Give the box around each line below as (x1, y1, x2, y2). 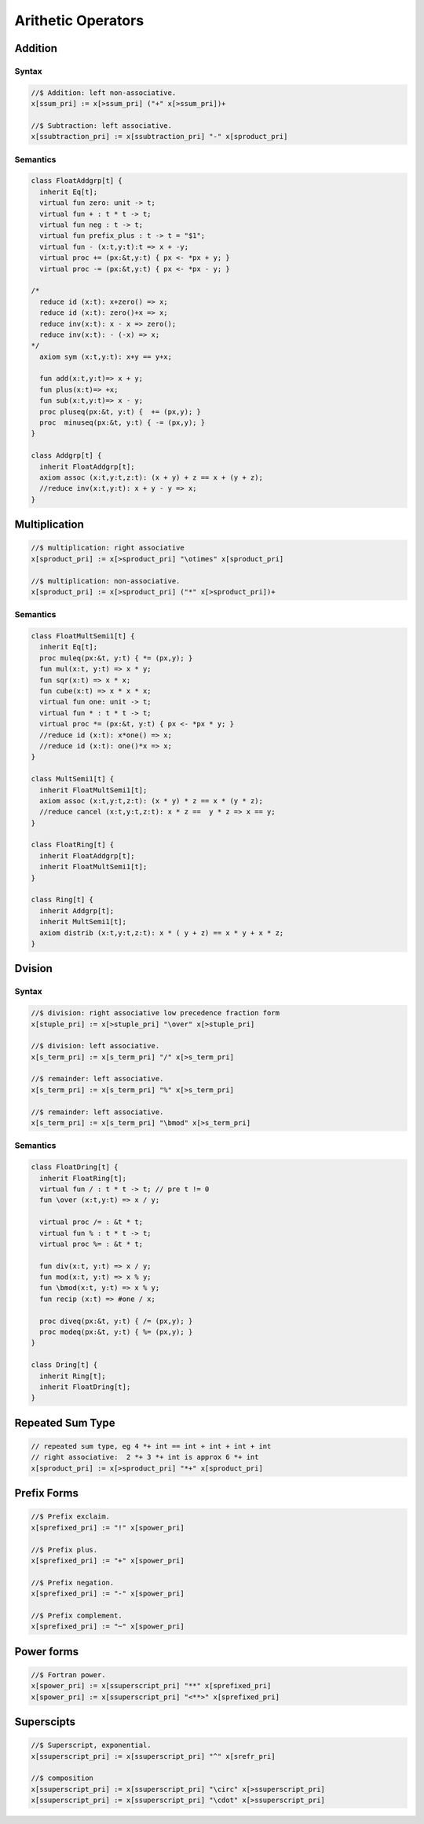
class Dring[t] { (31, 1361, 98, 1369)
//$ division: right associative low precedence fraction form (31, 1009, 280, 1018)
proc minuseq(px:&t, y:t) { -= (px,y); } (39, 419, 206, 427)
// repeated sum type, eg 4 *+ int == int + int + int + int (31, 1442, 272, 1450)
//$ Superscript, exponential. (31, 1741, 152, 1750)
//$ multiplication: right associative (31, 543, 185, 553)
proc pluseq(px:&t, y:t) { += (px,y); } (39, 407, 202, 416)
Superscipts (14, 1716, 76, 1729)
